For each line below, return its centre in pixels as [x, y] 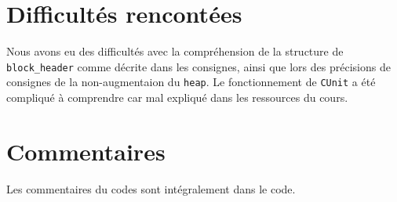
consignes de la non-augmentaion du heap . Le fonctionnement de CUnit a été [191, 82]
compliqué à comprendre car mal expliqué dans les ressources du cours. [177, 97]
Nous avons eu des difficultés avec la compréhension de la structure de [175, 51]
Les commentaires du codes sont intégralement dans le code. [151, 188]
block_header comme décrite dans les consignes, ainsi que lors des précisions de [198, 66]
